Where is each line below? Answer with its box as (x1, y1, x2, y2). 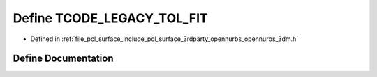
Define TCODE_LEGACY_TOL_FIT (13, 10, 209, 26)
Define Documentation (13, 53, 114, 65)
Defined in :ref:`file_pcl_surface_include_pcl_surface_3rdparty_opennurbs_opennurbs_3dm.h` (30, 35, 299, 43)
